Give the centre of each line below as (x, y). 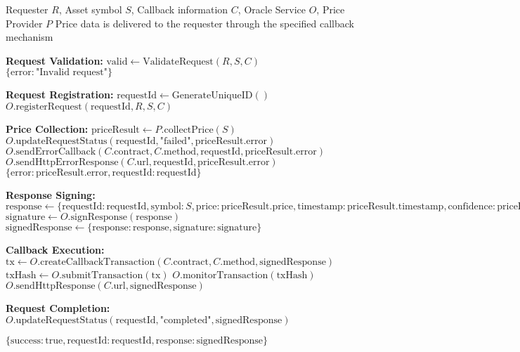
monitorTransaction (225, 275)
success (26, 340)
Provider (24, 23)
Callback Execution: (55, 250)
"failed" (175, 141)
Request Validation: (54, 60)
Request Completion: (58, 308)
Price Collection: (47, 128)
